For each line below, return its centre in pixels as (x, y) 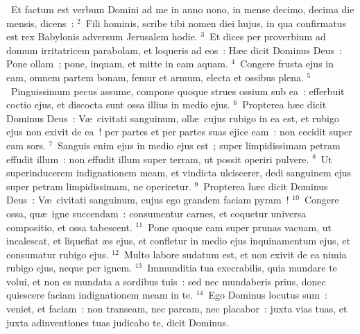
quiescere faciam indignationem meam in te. (100, 295)
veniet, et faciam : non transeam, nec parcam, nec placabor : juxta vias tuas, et (177, 309)
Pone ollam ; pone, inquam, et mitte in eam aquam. (117, 64)
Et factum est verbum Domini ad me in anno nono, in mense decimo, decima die (182, 9)
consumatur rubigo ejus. (58, 254)
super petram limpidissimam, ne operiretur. (99, 186)
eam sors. (26, 145)
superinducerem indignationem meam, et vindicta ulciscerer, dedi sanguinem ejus (179, 173)
